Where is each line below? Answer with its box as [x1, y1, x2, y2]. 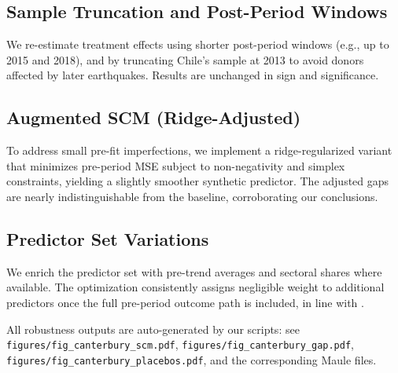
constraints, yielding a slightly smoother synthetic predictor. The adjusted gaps [6, 173, 389, 189]
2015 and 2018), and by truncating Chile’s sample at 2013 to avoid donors [6, 51, 364, 68]
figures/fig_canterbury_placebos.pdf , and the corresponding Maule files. [6, 351, 377, 368]
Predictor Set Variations [6, 226, 209, 250]
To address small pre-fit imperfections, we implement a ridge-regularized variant [6, 142, 392, 159]
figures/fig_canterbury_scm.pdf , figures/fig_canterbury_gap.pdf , [6, 336, 354, 353]
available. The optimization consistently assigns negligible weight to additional [6, 279, 385, 295]
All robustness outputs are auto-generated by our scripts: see [6, 320, 300, 337]
